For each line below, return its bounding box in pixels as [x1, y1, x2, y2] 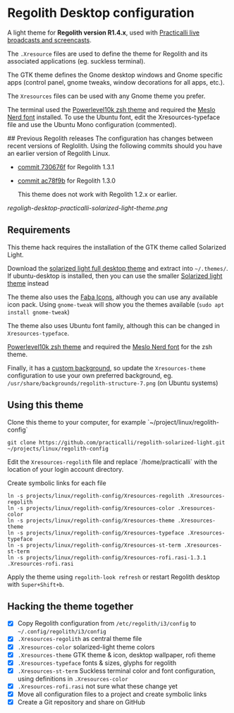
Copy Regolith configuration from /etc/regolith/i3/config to [17, 619, 197, 628]
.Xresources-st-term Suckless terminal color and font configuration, [17, 666, 216, 675]
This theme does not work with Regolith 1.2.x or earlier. [17, 190, 178, 198]
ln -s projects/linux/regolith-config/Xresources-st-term [7, 542, 181, 549]
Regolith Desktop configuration [7, 5, 195, 21]
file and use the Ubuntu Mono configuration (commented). [7, 120, 177, 128]
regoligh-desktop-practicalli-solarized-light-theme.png [7, 203, 168, 212]
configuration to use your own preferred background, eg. [7, 371, 173, 379]
